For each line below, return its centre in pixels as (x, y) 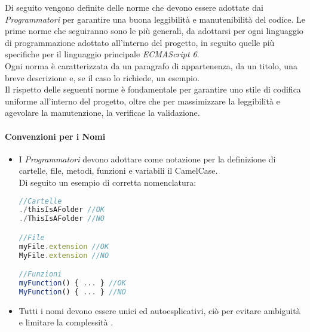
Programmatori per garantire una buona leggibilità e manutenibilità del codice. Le (155, 19)
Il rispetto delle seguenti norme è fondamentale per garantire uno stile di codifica (153, 89)
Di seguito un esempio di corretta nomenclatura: (108, 182)
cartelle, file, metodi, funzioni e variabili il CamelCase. (118, 170)
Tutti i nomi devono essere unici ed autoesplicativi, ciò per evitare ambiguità (159, 310)
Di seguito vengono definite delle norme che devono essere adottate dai (134, 7)
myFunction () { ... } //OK (72, 283)
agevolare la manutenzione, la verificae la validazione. (102, 113)
